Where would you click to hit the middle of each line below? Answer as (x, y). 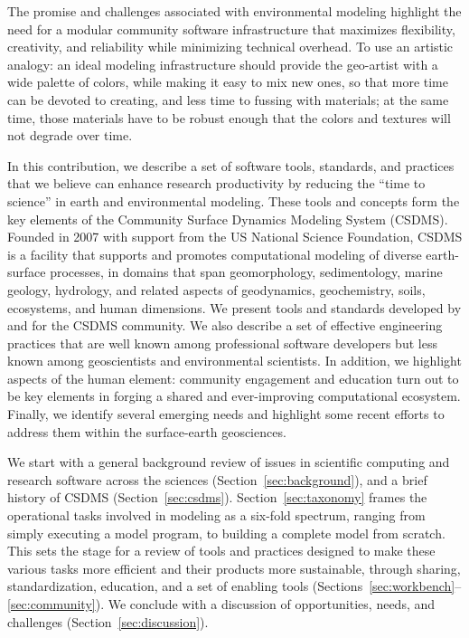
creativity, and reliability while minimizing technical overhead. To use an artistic (230, 47)
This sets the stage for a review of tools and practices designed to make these (221, 551)
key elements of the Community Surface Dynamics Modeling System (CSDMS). (228, 219)
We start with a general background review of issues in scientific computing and (229, 462)
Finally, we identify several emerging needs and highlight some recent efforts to (226, 414)
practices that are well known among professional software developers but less (222, 343)
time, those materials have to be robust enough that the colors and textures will (229, 117)
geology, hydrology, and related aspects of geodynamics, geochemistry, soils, (216, 289)
